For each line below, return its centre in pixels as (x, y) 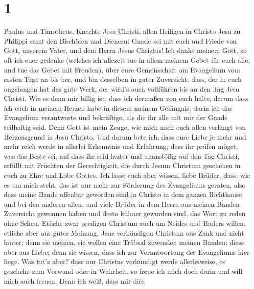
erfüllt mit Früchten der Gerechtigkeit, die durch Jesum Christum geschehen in (122, 165)
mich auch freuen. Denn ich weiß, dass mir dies (74, 280)
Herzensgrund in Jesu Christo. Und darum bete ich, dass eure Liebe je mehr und (125, 136)
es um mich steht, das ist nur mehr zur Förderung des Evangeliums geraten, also (125, 184)
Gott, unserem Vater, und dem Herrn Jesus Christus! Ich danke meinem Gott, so (126, 50)
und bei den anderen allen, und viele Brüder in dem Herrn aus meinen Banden (122, 204)
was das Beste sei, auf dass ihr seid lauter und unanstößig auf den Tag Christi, (122, 156)
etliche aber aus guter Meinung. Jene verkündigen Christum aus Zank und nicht (124, 232)
